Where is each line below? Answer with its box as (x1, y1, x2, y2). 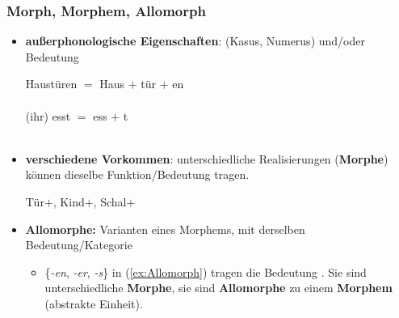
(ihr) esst (25, 107, 71, 124)
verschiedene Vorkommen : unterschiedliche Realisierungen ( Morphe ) (25, 150, 388, 167)
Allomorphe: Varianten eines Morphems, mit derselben (25, 220, 305, 237)
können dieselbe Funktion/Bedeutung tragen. (25, 166, 250, 183)
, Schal (93, 193, 127, 210)
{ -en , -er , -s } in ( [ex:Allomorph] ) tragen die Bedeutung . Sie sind (44, 263, 367, 280)
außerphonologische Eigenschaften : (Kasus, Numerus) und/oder (25, 32, 365, 49)
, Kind (52, 193, 85, 210)
